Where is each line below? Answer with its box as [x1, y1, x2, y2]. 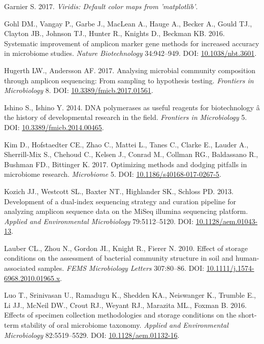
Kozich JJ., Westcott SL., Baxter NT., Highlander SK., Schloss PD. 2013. [4, 185, 234, 196]
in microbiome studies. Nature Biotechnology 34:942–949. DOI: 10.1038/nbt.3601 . [4, 48, 257, 58]
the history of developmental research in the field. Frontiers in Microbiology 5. [4, 112, 247, 122]
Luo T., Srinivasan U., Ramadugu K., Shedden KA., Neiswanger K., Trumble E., [4, 290, 256, 300]
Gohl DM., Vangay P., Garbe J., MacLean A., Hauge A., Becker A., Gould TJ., [4, 18, 252, 28]
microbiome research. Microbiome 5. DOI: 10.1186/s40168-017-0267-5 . [4, 169, 221, 179]
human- [236, 253, 259, 263]
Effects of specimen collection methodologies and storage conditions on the [4, 309, 237, 320]
